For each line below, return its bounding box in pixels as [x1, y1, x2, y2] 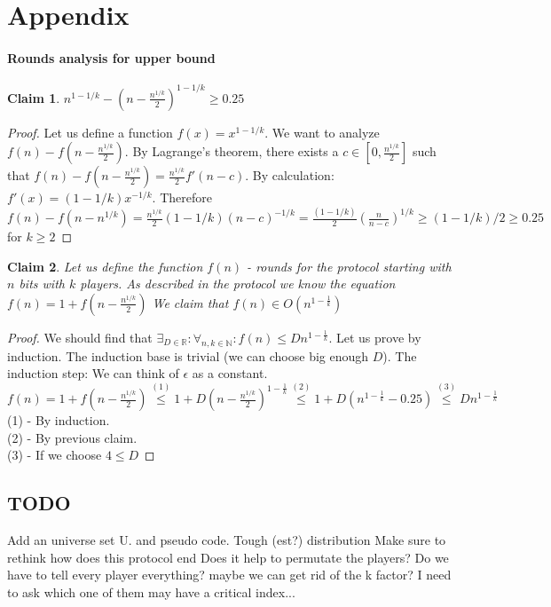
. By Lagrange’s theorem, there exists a [124, 142, 339, 161]
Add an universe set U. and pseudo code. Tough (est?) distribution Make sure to [7, 531, 446, 549]
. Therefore [152, 188, 212, 207]
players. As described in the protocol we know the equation [80, 274, 396, 293]
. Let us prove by [328, 327, 421, 346]
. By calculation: [245, 166, 335, 185]
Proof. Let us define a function [7, 122, 173, 141]
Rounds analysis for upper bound [7, 48, 216, 67]
